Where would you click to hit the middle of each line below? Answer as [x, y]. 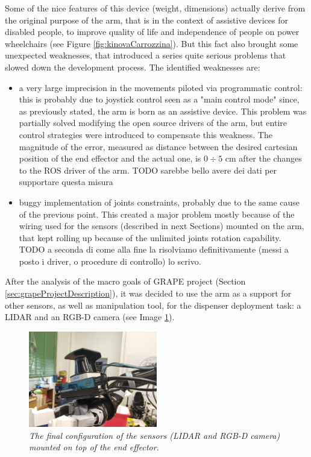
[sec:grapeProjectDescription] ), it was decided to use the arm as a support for [148, 293]
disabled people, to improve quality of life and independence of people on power [152, 32]
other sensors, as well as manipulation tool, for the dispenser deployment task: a [153, 305]
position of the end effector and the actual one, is [110, 158]
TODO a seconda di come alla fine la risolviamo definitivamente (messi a [154, 249]
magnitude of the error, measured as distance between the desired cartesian [158, 146]
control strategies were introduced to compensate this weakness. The [146, 134]
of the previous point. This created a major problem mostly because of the [157, 214]
